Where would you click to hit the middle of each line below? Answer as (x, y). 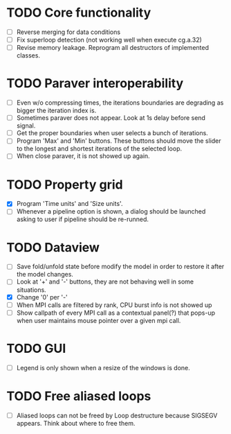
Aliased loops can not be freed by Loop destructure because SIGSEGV (117, 415)
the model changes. (45, 275)
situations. (31, 290)
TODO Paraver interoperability (95, 84)
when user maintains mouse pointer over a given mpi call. (99, 320)
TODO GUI (36, 348)
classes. (28, 55)
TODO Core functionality (79, 13)
